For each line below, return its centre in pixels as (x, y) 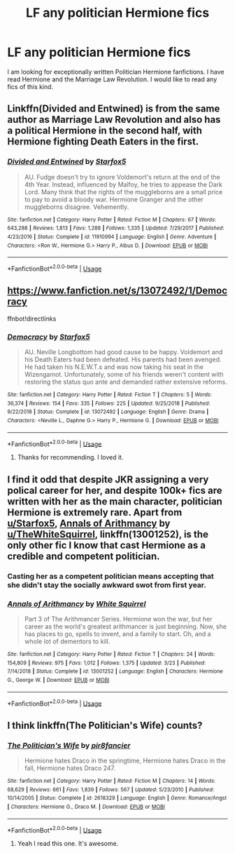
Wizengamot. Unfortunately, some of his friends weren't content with (124, 375)
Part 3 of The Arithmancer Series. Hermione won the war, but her (118, 619)
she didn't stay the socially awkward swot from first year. (107, 585)
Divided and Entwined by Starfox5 (67, 161)
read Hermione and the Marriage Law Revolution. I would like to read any (112, 79)
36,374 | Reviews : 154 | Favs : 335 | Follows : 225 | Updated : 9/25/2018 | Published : (109, 403)
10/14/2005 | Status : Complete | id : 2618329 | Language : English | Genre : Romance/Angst (117, 798)
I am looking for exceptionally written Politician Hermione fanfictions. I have (116, 72)
